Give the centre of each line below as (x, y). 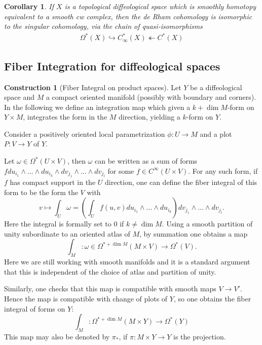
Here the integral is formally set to (58, 224)
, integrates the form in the (65, 117)
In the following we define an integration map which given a (97, 107)
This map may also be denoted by (57, 337)
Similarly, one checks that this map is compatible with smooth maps (110, 289)
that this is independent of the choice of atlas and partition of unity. (110, 271)
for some (121, 170)
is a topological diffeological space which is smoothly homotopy (160, 6)
